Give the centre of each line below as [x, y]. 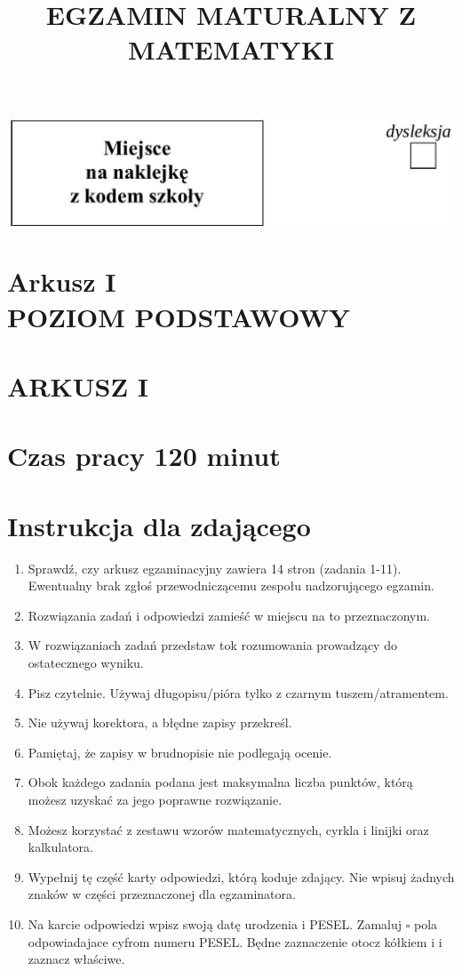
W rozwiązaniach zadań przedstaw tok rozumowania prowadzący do [212, 645]
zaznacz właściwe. [76, 959]
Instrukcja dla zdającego [159, 525]
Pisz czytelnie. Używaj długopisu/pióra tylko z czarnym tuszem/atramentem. [238, 692]
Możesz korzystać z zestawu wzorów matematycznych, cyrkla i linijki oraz [228, 829]
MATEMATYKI [231, 49]
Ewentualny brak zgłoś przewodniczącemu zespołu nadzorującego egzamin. [231, 586]
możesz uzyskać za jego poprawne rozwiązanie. [155, 799]
